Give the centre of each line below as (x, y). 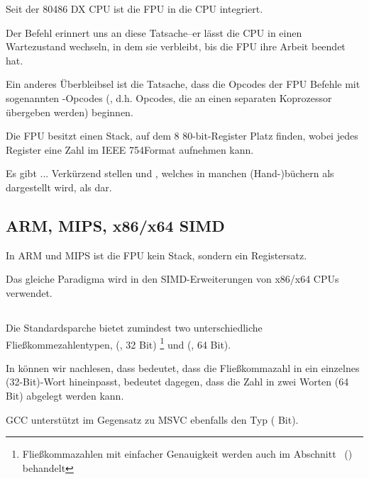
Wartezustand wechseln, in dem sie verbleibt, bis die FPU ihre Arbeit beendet (176, 46)
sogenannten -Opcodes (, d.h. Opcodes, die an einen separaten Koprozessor (169, 97)
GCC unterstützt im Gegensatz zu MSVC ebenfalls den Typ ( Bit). (152, 419)
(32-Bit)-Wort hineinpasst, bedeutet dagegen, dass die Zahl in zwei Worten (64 (177, 382)
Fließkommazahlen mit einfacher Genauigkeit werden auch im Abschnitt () (187, 454)
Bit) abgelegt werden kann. (65, 395)
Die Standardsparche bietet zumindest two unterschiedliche (134, 327)
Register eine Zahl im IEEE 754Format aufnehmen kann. (130, 149)
